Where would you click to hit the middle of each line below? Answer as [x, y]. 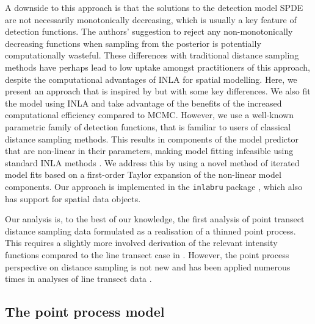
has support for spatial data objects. [73, 198]
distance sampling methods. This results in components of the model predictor [152, 139]
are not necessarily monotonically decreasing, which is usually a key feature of [151, 19]
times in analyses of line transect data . [78, 279]
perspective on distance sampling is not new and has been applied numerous [148, 266]
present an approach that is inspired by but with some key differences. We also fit [158, 91]
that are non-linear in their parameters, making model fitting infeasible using [149, 151]
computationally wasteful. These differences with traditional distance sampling [152, 55]
